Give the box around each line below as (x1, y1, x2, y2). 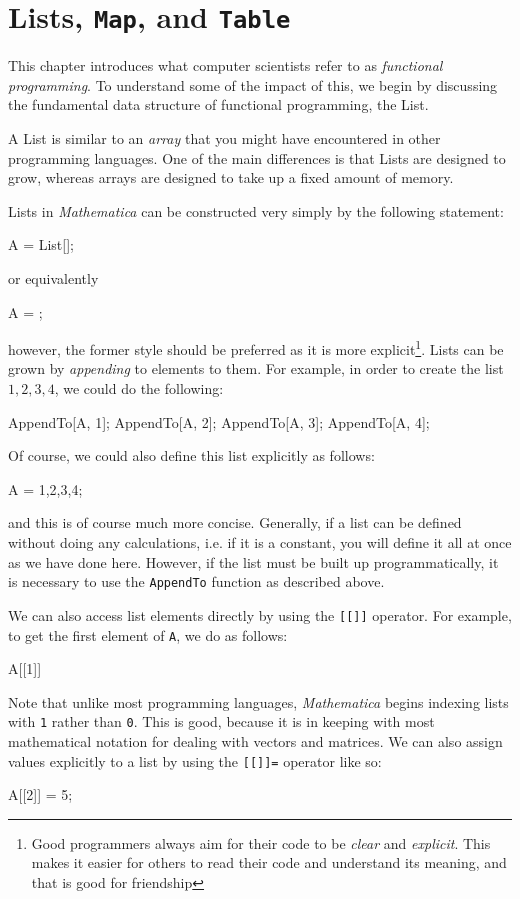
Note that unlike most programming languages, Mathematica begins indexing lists (8, 691, 509, 712)
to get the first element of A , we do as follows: (8, 624, 288, 645)
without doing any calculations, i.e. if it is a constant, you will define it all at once (8, 532, 512, 552)
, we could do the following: (54, 378, 224, 399)
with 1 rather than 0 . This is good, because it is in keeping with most (8, 711, 435, 732)
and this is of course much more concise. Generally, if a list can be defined (8, 512, 462, 533)
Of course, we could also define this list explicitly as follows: (8, 445, 375, 466)
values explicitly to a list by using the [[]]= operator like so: (8, 750, 382, 771)
